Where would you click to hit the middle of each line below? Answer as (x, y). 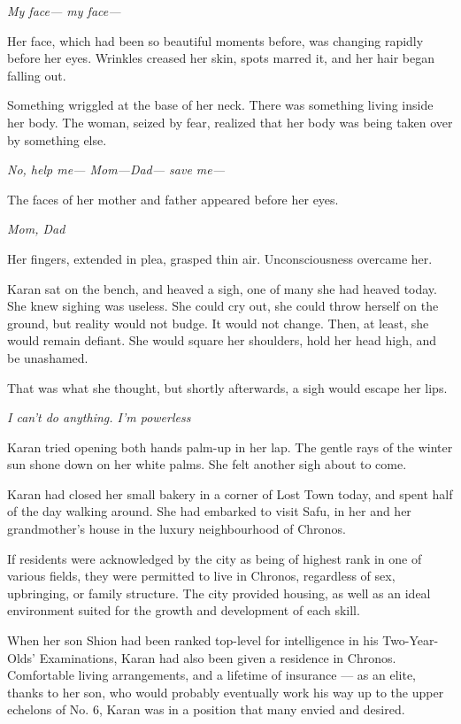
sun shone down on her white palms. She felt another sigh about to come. (207, 464)
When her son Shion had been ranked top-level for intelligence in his (193, 640)
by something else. (57, 139)
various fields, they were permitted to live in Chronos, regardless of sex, (201, 576)
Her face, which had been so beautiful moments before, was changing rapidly (215, 40)
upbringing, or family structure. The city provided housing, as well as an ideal (219, 593)
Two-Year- (411, 640)
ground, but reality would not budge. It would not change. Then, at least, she (218, 323)
